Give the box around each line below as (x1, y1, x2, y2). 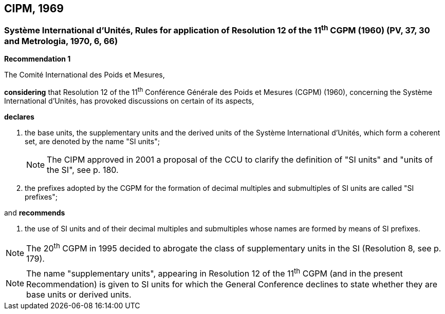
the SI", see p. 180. (47, 164, 119, 175)
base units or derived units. (26, 289, 132, 300)
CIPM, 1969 (4, 2, 64, 15)
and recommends (4, 208, 65, 217)
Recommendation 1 (4, 54, 71, 64)
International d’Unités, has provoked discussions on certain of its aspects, (4, 96, 254, 105)
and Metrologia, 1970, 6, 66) (4, 35, 118, 46)
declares (4, 112, 34, 121)
